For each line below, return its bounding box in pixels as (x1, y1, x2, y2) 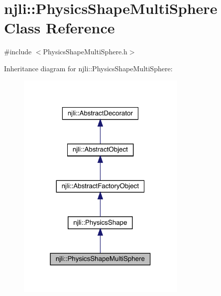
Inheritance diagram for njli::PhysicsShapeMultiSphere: (4, 63, 173, 73)
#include (4, 46, 32, 57)
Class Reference (4, 17, 115, 38)
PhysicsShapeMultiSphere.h (43, 46, 127, 57)
